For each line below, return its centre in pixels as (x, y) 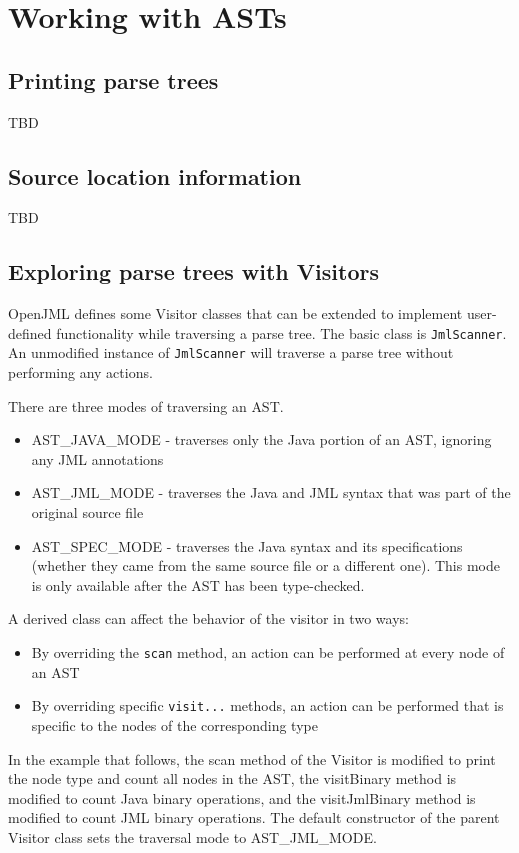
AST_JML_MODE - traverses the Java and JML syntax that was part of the (271, 492)
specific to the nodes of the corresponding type (174, 724)
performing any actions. (80, 372)
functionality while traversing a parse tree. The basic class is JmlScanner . (281, 332)
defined (30, 332)
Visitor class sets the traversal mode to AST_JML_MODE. (192, 836)
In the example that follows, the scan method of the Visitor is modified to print (252, 758)
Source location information (155, 175)
